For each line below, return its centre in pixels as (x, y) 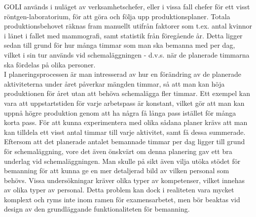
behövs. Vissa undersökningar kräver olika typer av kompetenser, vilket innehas (124, 180)
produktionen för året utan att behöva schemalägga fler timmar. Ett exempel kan (127, 93)
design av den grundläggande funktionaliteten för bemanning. (97, 209)
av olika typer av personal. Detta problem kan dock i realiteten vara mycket (119, 190)
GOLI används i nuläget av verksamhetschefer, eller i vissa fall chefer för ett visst (127, 6)
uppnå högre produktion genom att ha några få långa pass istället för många (120, 112)
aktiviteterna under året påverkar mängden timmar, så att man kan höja (114, 83)
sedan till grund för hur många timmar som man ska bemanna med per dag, (120, 45)
